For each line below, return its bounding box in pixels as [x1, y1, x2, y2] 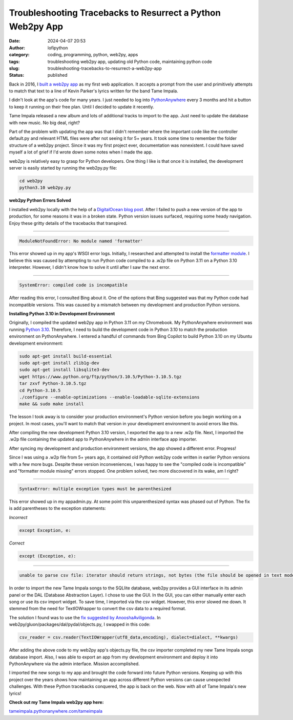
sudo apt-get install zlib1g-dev [19, 360, 100, 366]
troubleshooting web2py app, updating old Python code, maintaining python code [47, 59, 212, 65]
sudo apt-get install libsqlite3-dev [19, 367, 110, 372]
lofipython [47, 44, 68, 51]
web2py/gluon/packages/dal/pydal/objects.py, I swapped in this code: [9, 621, 151, 628]
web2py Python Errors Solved [9, 197, 71, 203]
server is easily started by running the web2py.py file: [9, 165, 117, 171]
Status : [9, 72, 24, 78]
